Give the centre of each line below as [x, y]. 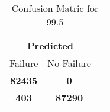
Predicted [50, 45]
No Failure [69, 63]
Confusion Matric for [55, 8]
